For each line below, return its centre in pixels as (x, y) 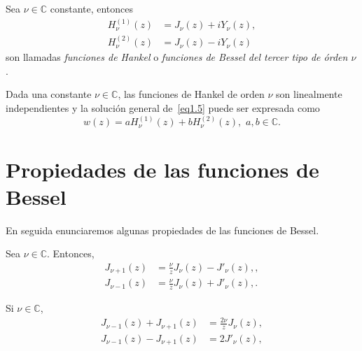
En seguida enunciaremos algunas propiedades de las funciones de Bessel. (162, 230)
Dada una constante (49, 94)
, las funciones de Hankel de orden (191, 94)
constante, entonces (92, 8)
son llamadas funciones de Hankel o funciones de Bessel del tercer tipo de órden (177, 57)
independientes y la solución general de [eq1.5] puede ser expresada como (163, 108)
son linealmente (309, 94)
